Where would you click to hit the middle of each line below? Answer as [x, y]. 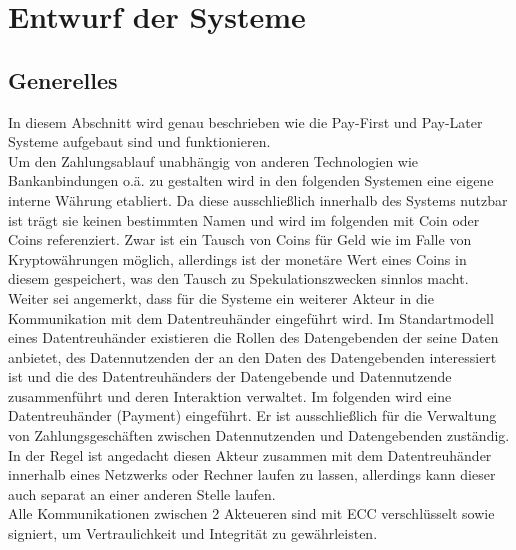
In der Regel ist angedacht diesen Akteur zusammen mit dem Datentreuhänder [250, 454]
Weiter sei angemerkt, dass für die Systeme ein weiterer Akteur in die [221, 297]
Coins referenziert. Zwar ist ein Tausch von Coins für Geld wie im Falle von [240, 239]
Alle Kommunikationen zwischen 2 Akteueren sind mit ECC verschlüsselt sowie [251, 513]
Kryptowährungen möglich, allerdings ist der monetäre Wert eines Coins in [237, 258]
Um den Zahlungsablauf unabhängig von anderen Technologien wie [213, 160]
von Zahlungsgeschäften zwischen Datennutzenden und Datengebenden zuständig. [259, 435]
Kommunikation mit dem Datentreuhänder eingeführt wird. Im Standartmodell [251, 317]
